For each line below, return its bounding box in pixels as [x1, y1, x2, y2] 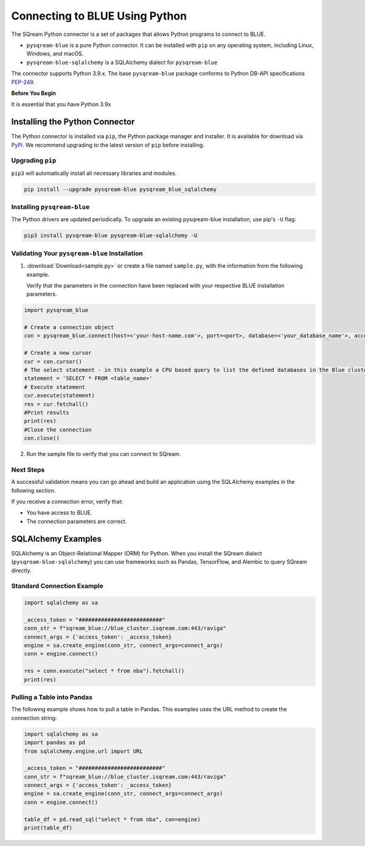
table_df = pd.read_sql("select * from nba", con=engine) [24, 816, 201, 823]
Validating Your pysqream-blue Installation [11, 249, 143, 257]
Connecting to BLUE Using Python [11, 9, 187, 23]
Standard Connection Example [11, 582, 103, 591]
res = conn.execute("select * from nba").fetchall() [24, 667, 185, 675]
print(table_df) [24, 825, 73, 831]
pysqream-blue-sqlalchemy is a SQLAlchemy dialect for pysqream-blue [26, 59, 218, 66]
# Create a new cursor [24, 349, 92, 357]
